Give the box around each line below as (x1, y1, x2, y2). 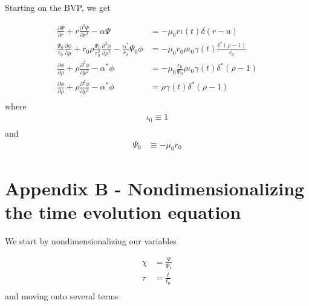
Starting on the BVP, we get (5, 1, 111, 13)
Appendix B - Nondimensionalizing (5, 175, 305, 200)
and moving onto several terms (5, 289, 119, 302)
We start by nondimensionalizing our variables (5, 234, 177, 247)
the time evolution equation (5, 199, 241, 224)
